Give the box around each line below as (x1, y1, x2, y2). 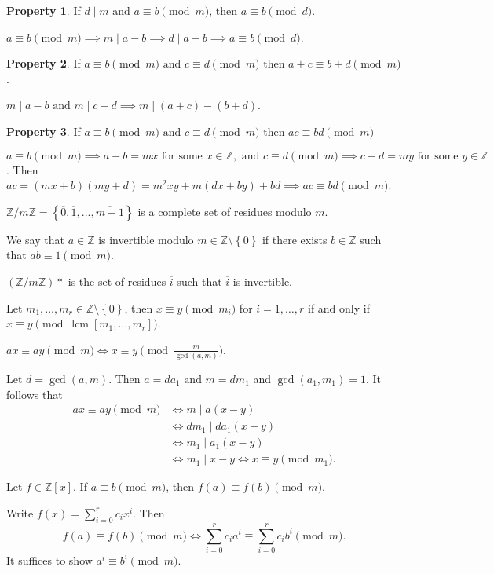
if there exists (262, 231, 328, 247)
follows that (6, 386, 63, 402)
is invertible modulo (98, 231, 194, 247)
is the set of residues (68, 272, 166, 289)
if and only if (307, 299, 370, 316)
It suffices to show (6, 551, 93, 568)
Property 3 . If (6, 122, 81, 139)
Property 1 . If (6, 2, 81, 18)
